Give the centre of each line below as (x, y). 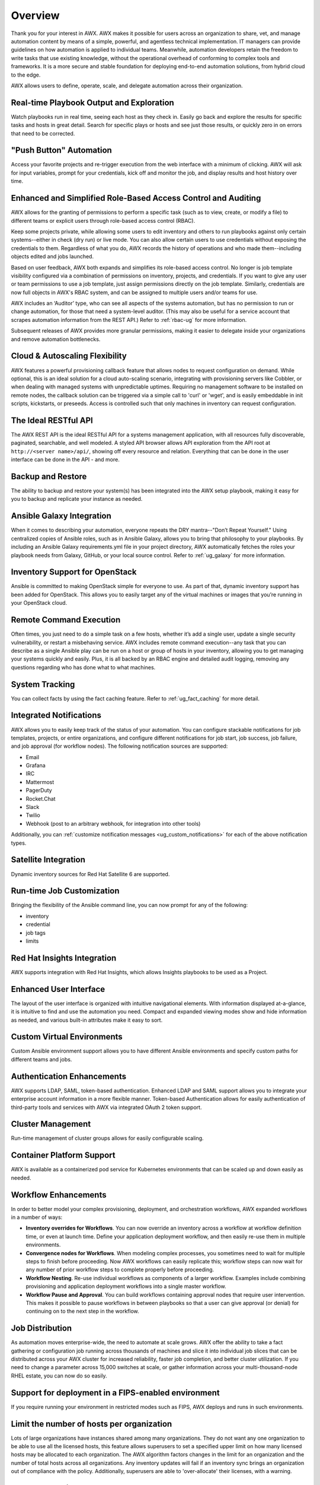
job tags (36, 933)
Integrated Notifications (56, 715)
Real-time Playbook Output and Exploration (92, 102)
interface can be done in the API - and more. (65, 460)
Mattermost (40, 782)
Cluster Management (51, 1124)
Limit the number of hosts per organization (92, 1424)
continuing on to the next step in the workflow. (82, 1311)
